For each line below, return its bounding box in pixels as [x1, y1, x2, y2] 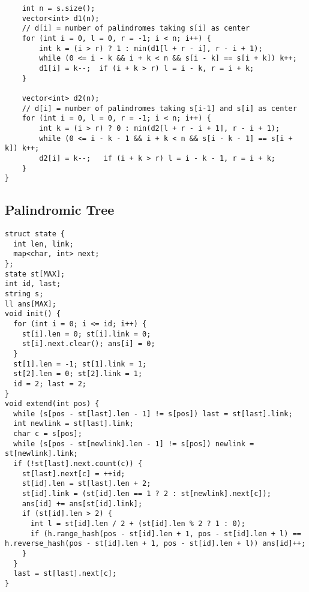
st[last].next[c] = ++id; [22, 469, 125, 478]
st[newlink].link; [5, 449, 78, 458]
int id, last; [5, 280, 61, 289]
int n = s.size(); [22, 4, 95, 13]
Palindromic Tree [5, 200, 115, 219]
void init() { [5, 309, 61, 318]
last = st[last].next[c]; [13, 569, 117, 578]
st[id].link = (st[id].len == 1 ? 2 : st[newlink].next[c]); [22, 489, 271, 498]
